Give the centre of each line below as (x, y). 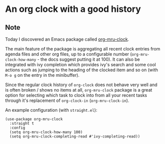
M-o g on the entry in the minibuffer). (42, 75)
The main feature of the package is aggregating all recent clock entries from (83, 49)
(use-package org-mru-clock (34, 119)
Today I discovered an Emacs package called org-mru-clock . (67, 39)
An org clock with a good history (73, 9)
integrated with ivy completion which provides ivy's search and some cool (81, 65)
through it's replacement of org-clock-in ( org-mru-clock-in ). (67, 100)
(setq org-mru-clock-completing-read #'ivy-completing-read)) (75, 137)
